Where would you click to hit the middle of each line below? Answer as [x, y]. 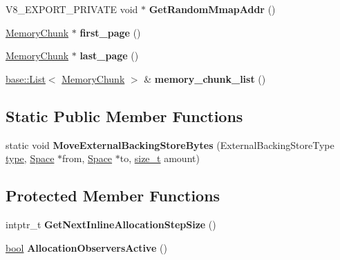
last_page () [109, 56]
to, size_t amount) [160, 158]
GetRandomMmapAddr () [212, 9]
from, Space [87, 158]
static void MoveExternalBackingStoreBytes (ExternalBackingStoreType [170, 144]
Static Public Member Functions [124, 116]
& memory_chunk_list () [205, 78]
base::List [26, 78]
